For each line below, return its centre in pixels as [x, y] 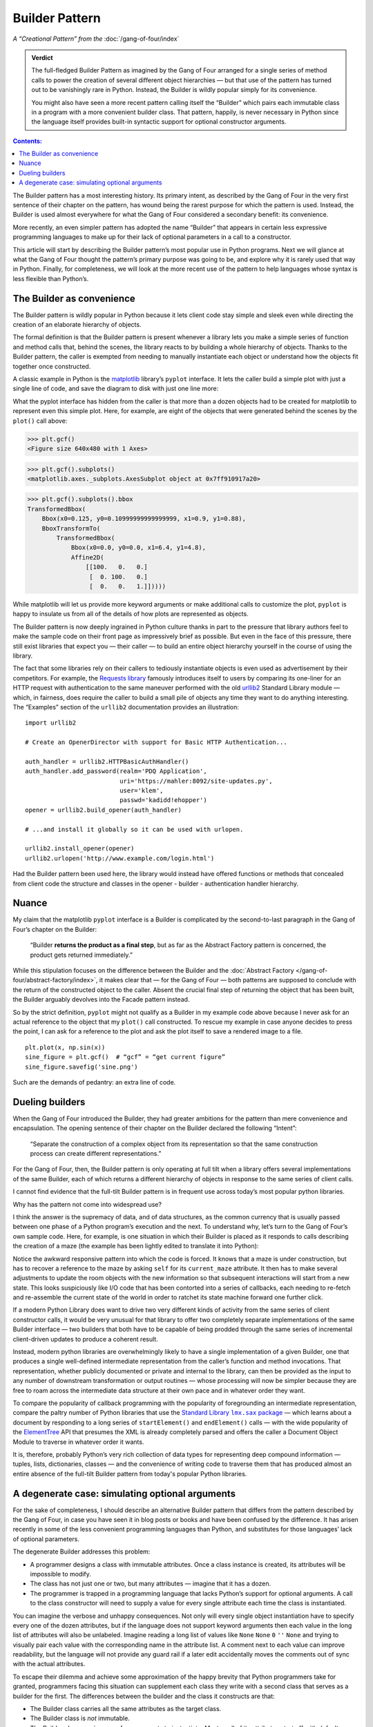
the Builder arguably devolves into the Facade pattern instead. [101, 1000]
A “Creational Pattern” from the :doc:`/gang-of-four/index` [96, 39]
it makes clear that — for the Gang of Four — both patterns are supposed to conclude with [228, 980]
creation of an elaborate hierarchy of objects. [77, 325]
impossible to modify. [60, 1574]
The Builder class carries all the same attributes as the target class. [126, 1709]
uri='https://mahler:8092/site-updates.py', [196, 781]
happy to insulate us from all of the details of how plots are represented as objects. [131, 614]
